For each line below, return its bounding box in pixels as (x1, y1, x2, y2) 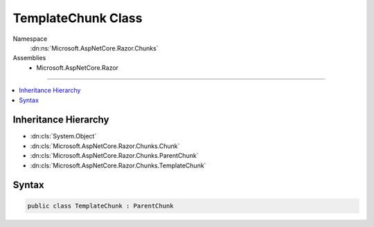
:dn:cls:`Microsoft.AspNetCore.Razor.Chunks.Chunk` (30, 142, 180, 150)
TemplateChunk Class (12, 10, 143, 26)
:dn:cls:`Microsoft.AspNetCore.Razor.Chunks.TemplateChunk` (30, 161, 206, 170)
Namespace (12, 35, 48, 43)
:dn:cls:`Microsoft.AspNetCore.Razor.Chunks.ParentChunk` (30, 152, 199, 160)
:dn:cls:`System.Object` (30, 132, 97, 140)
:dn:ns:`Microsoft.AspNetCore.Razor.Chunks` (30, 44, 159, 52)
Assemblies (12, 54, 46, 62)
